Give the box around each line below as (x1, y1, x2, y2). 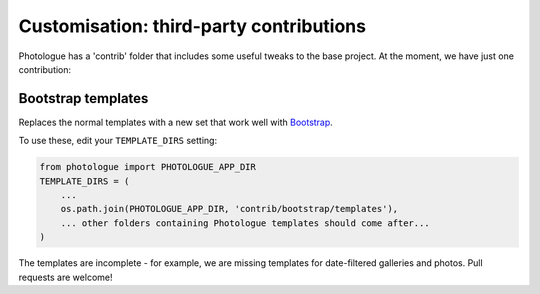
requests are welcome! (18, 271, 113, 283)
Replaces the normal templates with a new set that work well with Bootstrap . (18, 116, 334, 128)
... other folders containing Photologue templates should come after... (60, 217, 430, 229)
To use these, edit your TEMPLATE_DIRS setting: (18, 135, 218, 147)
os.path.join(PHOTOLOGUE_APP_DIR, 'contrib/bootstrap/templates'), (60, 203, 399, 215)
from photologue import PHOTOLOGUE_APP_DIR (39, 161, 257, 173)
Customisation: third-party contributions (18, 15, 367, 37)
